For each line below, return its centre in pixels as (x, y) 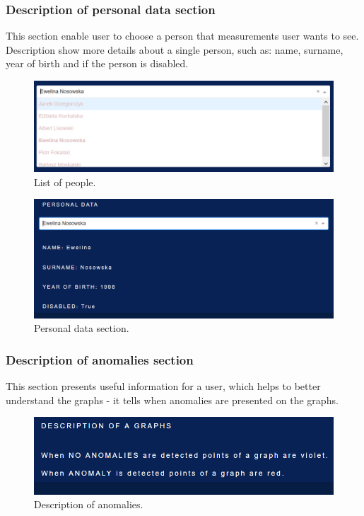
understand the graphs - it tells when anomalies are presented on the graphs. (172, 400)
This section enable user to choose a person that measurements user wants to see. (182, 36)
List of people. (65, 182)
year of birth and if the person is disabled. (97, 63)
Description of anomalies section (100, 360)
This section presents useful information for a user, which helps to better (163, 386)
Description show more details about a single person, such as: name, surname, (175, 49)
